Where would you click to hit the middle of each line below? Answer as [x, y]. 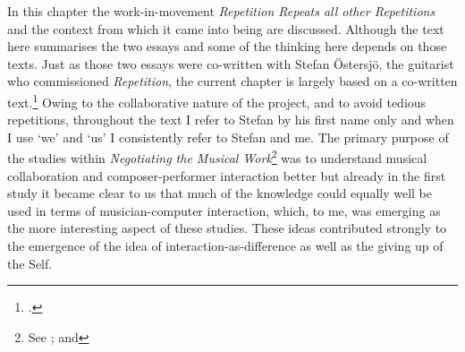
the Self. [30, 263]
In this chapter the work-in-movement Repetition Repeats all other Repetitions [221, 11]
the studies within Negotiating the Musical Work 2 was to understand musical [217, 157]
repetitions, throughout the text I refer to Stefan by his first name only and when [231, 120]
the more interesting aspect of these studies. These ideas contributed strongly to [227, 228]
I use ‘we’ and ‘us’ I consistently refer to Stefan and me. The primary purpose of [228, 137]
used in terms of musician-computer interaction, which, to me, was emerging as [224, 210]
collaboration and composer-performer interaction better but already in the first [227, 175]
